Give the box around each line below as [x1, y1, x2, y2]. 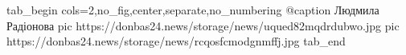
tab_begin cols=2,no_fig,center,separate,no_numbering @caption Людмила [6, 2, 379, 18]
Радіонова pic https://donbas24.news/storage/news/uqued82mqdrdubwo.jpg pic [6, 17, 400, 33]
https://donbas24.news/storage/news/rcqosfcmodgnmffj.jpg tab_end [6, 33, 346, 49]
